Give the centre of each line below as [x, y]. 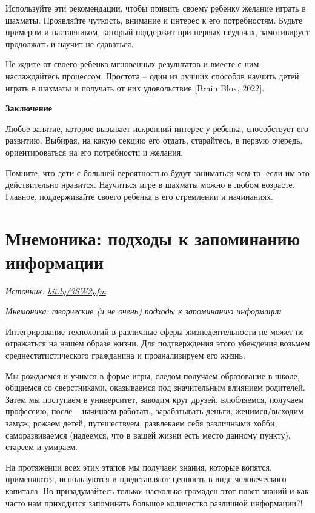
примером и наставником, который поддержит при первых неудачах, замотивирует [157, 32]
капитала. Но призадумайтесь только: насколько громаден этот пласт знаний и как [157, 490]
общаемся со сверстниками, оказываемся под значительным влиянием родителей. [155, 387]
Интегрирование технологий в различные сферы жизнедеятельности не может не [155, 331]
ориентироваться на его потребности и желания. [94, 152]
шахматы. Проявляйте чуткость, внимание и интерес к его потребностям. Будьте [154, 20]
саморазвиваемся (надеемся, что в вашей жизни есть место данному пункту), [148, 435]
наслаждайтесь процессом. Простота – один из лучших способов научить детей [152, 75]
